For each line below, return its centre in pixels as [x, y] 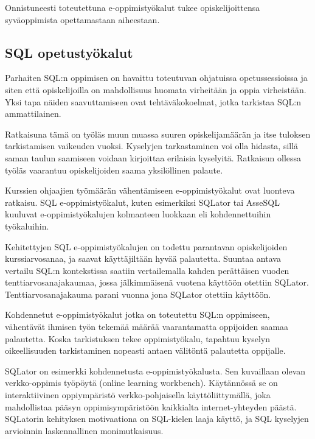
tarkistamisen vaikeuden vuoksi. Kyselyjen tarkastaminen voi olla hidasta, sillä [152, 146]
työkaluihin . [27, 226]
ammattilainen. [33, 114]
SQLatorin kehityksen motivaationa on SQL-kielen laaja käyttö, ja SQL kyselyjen [157, 419]
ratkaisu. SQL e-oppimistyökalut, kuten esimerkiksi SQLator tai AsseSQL [142, 202]
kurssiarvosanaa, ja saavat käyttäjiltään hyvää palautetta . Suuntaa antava [143, 258]
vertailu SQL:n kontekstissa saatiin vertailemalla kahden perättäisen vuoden [147, 270]
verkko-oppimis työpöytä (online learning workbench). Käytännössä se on [141, 383]
